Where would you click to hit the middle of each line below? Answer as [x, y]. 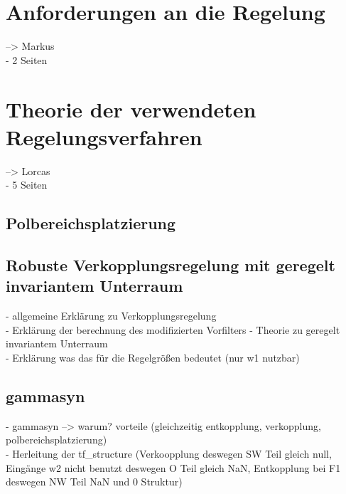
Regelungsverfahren [104, 136]
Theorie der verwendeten [131, 109]
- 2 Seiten [27, 59]
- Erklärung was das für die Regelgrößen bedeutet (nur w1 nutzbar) [153, 357]
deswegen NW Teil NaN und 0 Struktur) [94, 482]
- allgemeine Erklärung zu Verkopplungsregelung [111, 316]
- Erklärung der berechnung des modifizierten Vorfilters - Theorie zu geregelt [173, 329]
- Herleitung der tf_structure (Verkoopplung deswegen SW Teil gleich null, [169, 453]
